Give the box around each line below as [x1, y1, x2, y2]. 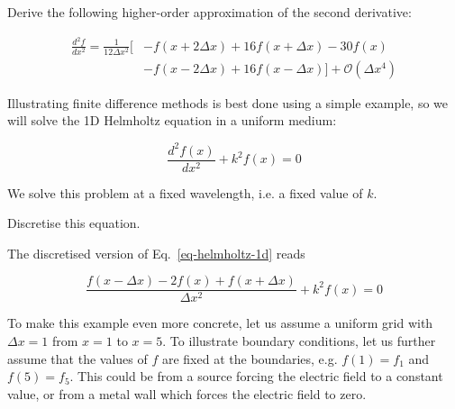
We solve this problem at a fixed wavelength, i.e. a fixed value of [7, 183, 363, 202]
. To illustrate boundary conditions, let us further [162, 332, 436, 350]
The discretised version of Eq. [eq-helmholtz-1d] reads [7, 243, 305, 262]
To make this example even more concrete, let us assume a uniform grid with [7, 314, 433, 332]
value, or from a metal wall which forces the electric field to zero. [7, 384, 367, 403]
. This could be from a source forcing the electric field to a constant [69, 367, 443, 386]
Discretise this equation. [7, 214, 141, 232]
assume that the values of [7, 349, 148, 368]
